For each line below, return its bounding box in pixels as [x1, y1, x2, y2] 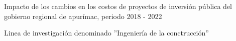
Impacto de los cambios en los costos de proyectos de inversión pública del [4, 1, 232, 11]
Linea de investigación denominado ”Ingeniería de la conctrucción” [4, 27, 209, 38]
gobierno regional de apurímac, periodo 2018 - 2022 [4, 10, 162, 21]
